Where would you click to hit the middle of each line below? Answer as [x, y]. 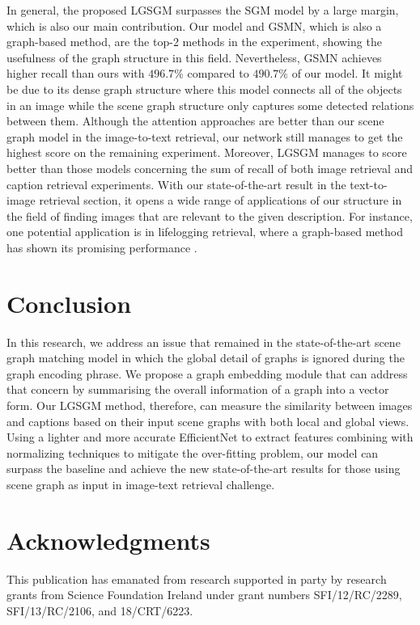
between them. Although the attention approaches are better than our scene [195, 121]
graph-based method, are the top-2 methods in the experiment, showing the [194, 42]
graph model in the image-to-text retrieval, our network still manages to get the [205, 136]
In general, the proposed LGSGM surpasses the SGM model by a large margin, [203, 10]
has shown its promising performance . [102, 247]
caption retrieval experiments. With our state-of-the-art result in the [176, 184]
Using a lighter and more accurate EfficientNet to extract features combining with [210, 437]
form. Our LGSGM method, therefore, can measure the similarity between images [210, 405]
